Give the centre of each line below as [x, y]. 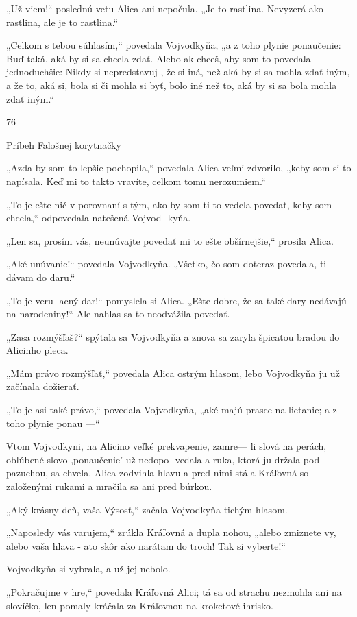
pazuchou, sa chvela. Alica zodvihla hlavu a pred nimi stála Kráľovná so [158, 473]
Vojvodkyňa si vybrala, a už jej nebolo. [88, 569]
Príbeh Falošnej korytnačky [64, 144]
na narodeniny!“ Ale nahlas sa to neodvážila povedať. [118, 314]
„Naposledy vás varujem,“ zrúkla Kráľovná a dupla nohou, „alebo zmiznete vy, [171, 532]
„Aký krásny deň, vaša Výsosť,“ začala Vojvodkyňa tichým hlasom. [147, 509]
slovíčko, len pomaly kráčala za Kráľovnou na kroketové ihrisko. [140, 605]
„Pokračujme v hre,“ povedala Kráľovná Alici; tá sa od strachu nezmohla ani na [174, 592]
